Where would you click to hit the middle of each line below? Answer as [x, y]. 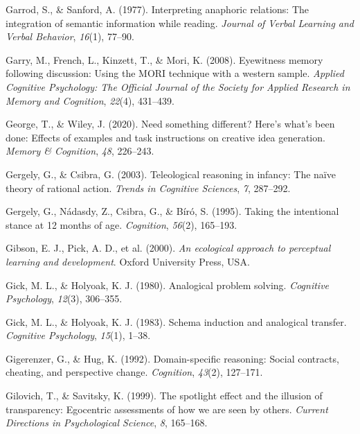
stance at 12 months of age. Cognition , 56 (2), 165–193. [121, 224]
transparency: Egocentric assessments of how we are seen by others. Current [167, 409]
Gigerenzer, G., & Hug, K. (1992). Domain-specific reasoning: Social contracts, [172, 358]
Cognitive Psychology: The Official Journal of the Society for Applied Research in [178, 86]
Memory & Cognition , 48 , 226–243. [80, 151]
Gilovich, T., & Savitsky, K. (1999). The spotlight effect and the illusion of [164, 396]
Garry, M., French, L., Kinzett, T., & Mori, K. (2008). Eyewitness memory [164, 59]
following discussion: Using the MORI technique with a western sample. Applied [175, 73]
